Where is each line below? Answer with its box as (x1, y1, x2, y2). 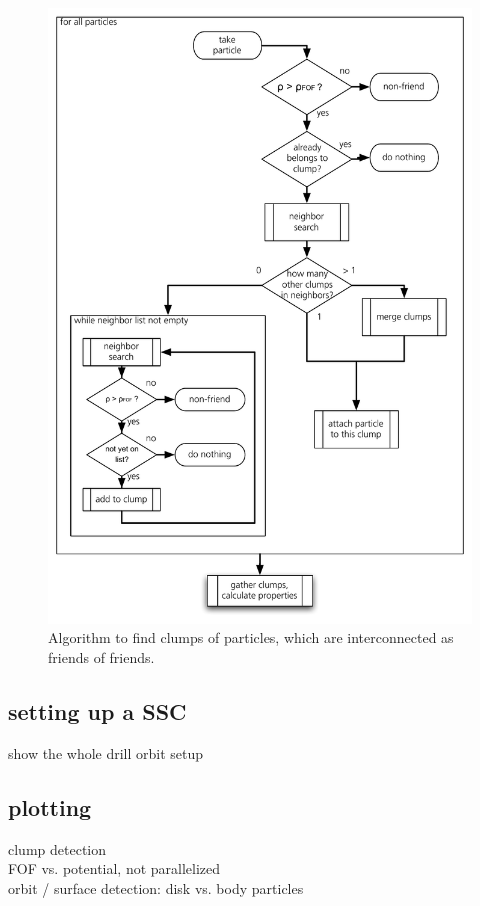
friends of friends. (48, 647, 155, 668)
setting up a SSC (8, 696, 187, 727)
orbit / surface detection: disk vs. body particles (8, 877, 304, 898)
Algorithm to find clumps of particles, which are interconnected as (48, 627, 454, 648)
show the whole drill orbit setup (8, 742, 204, 763)
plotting (8, 791, 92, 822)
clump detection (8, 838, 106, 859)
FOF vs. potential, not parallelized (8, 858, 221, 879)
